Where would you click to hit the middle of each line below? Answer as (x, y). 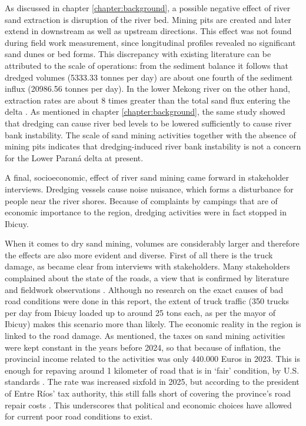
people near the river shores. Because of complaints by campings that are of (141, 200)
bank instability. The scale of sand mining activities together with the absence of (150, 134)
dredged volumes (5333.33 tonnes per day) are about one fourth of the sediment (149, 77)
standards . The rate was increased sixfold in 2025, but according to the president (152, 382)
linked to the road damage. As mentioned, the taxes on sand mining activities (145, 336)
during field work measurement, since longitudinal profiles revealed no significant (150, 42)
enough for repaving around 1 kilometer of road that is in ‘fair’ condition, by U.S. (152, 370)
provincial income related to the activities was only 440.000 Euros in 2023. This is (152, 359)
